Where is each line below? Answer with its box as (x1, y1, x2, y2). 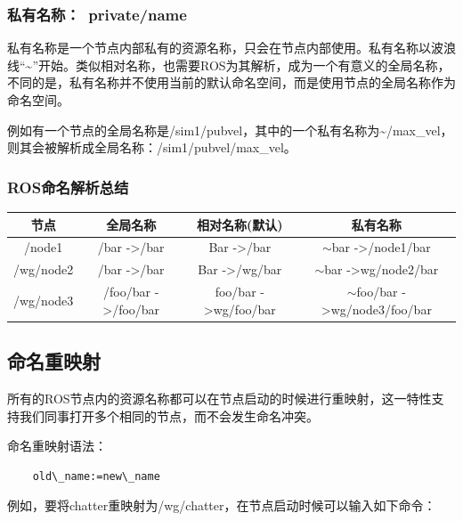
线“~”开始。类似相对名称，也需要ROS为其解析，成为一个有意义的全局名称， (7, 55, 451, 74)
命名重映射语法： (7, 436, 107, 455)
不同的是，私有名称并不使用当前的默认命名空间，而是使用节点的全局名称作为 (7, 73, 456, 92)
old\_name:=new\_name (32, 469, 160, 483)
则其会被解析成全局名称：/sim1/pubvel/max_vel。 (7, 138, 296, 157)
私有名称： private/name (7, 3, 187, 25)
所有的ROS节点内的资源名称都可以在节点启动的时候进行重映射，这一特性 (7, 388, 432, 407)
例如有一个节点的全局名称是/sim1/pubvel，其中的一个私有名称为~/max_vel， (7, 120, 453, 139)
